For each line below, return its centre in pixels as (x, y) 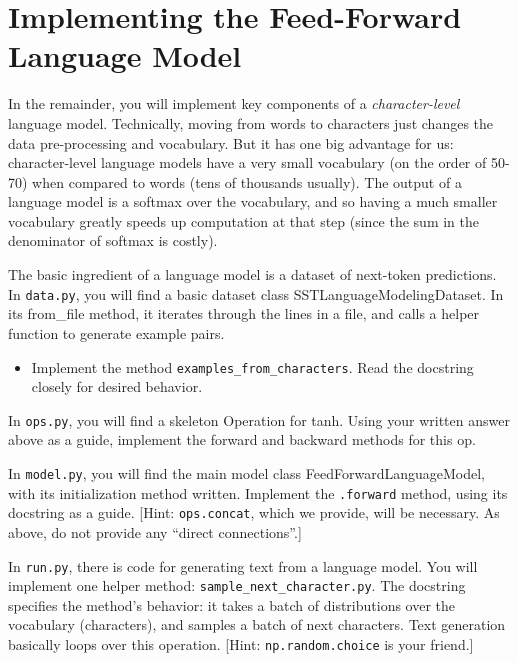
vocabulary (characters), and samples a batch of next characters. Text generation (257, 624)
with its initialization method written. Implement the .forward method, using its (258, 492)
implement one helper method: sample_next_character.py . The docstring (237, 585)
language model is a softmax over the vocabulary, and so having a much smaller (253, 201)
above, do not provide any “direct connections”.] (155, 531)
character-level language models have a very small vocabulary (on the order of (247, 162)
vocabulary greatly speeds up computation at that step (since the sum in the (244, 220)
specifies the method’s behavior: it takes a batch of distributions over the (232, 604)
